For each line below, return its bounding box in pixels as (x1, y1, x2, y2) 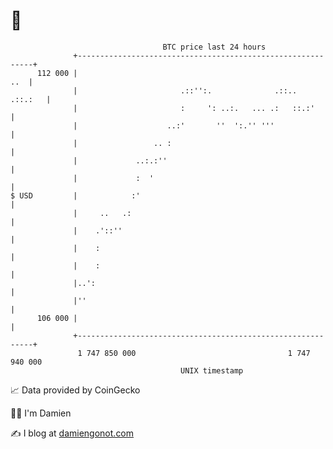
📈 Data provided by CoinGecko (10, 384, 141, 396)
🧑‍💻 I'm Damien (10, 407, 72, 419)
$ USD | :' (10, 190, 141, 201)
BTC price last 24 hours (162, 42, 267, 52)
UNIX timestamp (180, 365, 244, 376)
